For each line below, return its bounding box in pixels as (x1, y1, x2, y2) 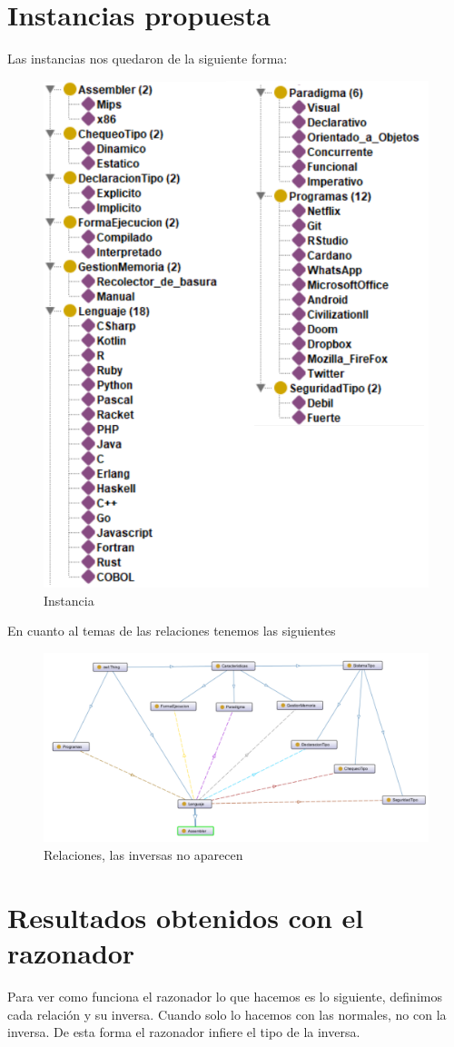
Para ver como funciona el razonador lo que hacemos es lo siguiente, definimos (7, 986, 442, 1005)
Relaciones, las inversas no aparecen (44, 845, 243, 864)
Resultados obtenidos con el (7, 898, 364, 935)
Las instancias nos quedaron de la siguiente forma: (7, 49, 288, 68)
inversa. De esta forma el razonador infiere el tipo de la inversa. (7, 1022, 360, 1042)
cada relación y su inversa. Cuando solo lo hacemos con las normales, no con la (7, 1004, 447, 1023)
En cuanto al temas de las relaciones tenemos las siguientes (7, 621, 336, 640)
